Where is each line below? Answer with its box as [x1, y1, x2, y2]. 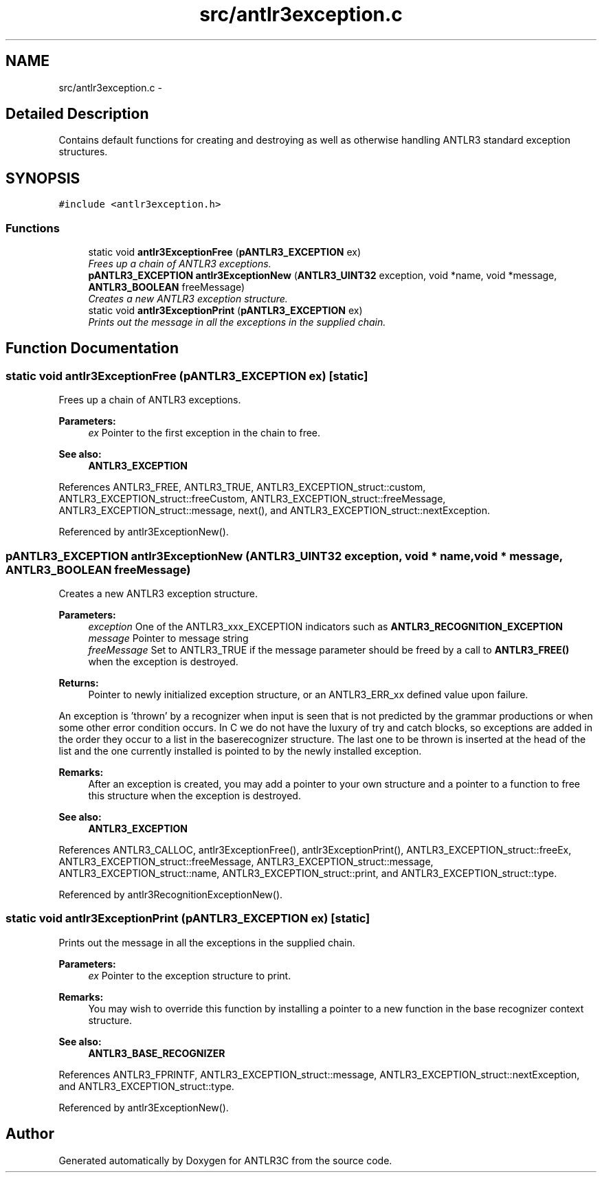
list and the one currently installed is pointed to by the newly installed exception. [58, 745, 422, 757]
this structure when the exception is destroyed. [88, 790, 301, 801]
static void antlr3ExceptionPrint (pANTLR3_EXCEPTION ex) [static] [5, 911, 370, 926]
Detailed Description [5, 105, 149, 123]
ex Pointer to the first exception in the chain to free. [88, 427, 321, 439]
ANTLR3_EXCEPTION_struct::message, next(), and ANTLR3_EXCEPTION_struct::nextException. [58, 504, 491, 517]
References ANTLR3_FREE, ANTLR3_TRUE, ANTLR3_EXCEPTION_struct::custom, [58, 481, 426, 493]
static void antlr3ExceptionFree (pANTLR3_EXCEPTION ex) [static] [5, 368, 368, 383]
